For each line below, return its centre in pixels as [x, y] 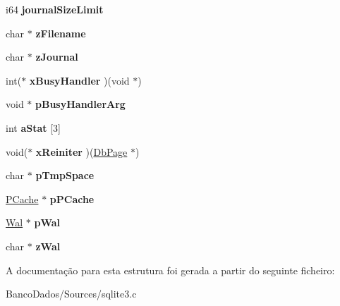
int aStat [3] [33, 127]
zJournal [57, 57]
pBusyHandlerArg [80, 104]
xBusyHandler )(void [79, 80]
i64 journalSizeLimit [55, 9]
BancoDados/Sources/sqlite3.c [71, 294]
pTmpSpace [65, 175]
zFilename [61, 33]
